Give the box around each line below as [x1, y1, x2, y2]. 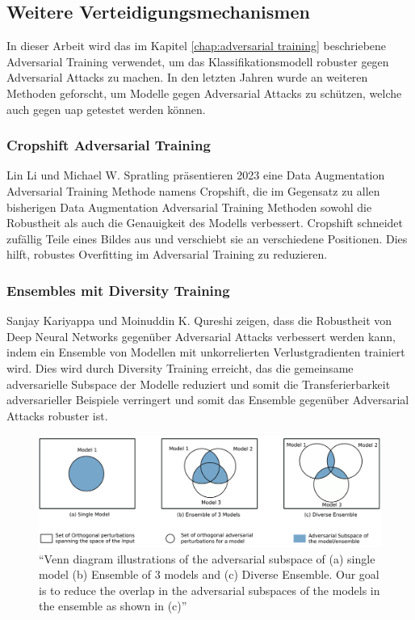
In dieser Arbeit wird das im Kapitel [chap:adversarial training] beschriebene [6, 37, 387, 54]
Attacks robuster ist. [6, 407, 108, 424]
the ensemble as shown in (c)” [39, 597, 187, 614]
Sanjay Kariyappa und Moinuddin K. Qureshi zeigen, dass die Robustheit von [6, 312, 392, 329]
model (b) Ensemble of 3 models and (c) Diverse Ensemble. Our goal [39, 566, 379, 583]
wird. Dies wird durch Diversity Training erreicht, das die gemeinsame [6, 359, 354, 376]
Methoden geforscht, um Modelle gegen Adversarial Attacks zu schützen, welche [6, 84, 402, 101]
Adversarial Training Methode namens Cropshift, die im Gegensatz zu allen [6, 182, 380, 199]
